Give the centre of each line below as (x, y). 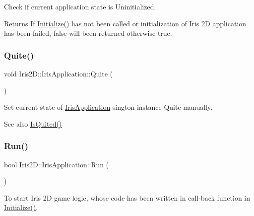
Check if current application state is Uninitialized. (80, 6)
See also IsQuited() (33, 123)
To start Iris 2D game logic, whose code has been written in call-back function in (127, 197)
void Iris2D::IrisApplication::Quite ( (59, 73)
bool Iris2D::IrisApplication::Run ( (57, 164)
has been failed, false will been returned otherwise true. (88, 33)
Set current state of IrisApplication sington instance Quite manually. (108, 107)
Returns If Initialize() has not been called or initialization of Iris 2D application (125, 23)
